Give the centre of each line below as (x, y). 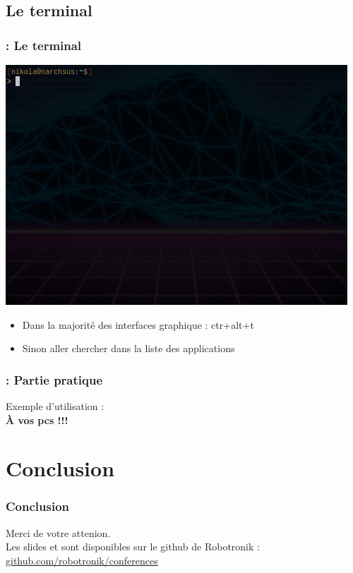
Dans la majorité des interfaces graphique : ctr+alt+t (138, 324)
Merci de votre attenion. (58, 532)
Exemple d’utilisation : (55, 406)
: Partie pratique (54, 379)
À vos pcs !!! (37, 420)
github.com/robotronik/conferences (82, 560)
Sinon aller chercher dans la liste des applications (128, 348)
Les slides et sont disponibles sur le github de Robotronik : (133, 547)
